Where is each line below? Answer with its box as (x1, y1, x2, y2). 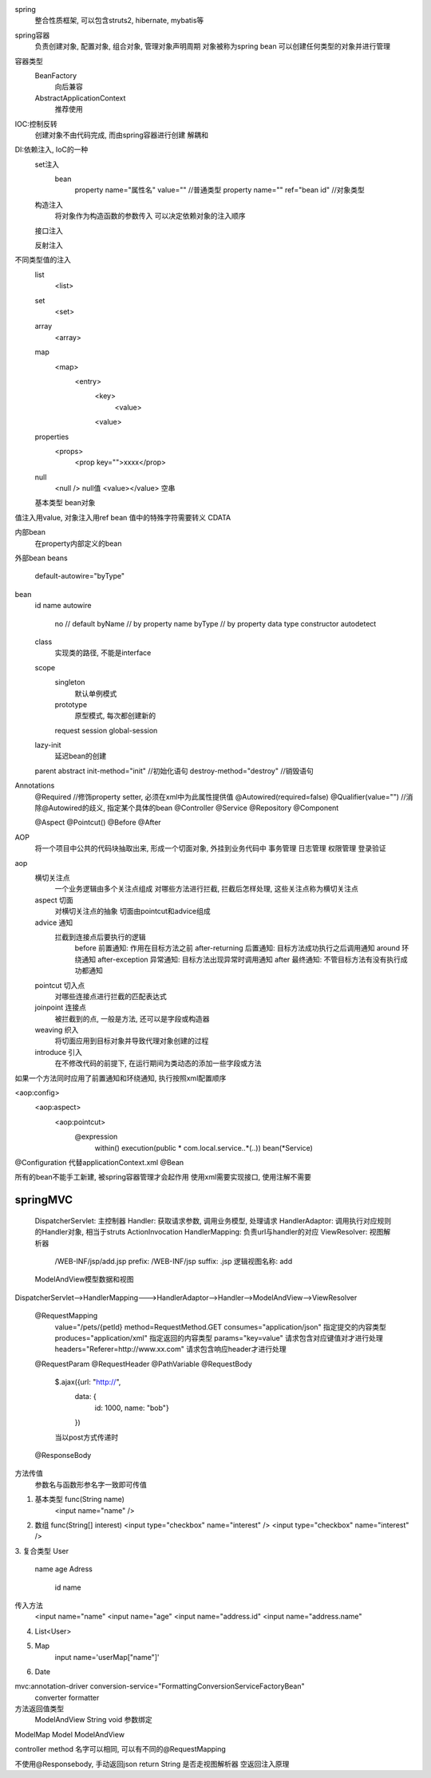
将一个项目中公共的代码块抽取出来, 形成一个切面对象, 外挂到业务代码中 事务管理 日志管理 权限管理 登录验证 (34, 844, 386, 853)
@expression (74, 1132, 118, 1141)
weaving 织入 (34, 1025, 79, 1035)
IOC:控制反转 (14, 119, 57, 128)
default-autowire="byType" (34, 571, 125, 581)
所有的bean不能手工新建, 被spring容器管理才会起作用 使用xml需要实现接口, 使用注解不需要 (14, 1172, 311, 1182)
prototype (54, 699, 88, 709)
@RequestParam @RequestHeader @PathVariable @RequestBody (34, 1359, 253, 1369)
